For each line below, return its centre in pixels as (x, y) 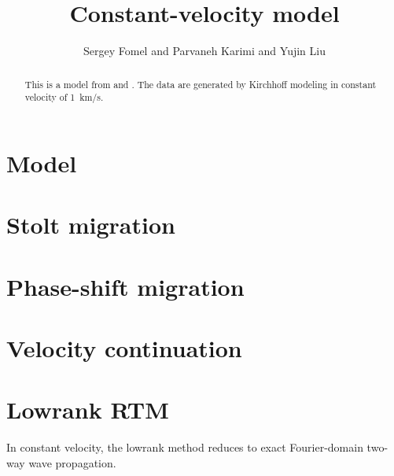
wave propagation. (72, 462)
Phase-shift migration (125, 286)
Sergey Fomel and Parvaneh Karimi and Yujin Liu (204, 51)
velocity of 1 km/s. (64, 97)
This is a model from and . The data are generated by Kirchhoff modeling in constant (201, 84)
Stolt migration (91, 225)
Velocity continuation (124, 347)
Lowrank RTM (88, 410)
